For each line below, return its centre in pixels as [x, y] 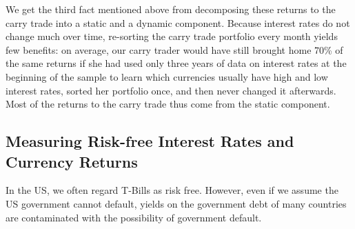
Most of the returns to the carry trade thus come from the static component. [168, 104]
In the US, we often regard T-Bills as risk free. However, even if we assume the [172, 190]
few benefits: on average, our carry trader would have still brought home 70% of [174, 49]
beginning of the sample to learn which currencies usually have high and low [167, 76]
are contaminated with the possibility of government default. [134, 217]
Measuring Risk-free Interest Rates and [150, 141]
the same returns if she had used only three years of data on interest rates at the [176, 63]
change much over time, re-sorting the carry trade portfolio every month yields [172, 36]
